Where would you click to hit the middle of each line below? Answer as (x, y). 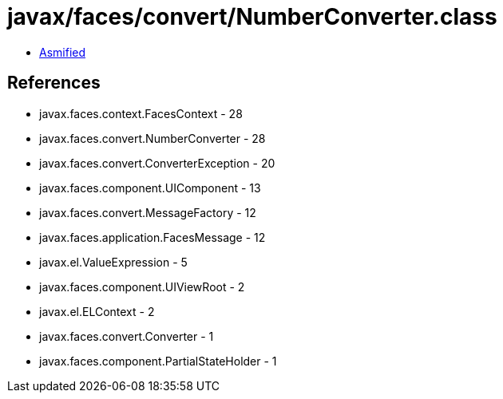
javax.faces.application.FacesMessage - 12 (152, 237)
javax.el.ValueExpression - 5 (113, 262)
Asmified (63, 52)
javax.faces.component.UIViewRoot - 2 (142, 286)
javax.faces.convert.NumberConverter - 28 (152, 138)
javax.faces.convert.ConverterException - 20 (157, 163)
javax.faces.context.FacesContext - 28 (141, 113)
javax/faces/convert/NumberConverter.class (252, 17)
